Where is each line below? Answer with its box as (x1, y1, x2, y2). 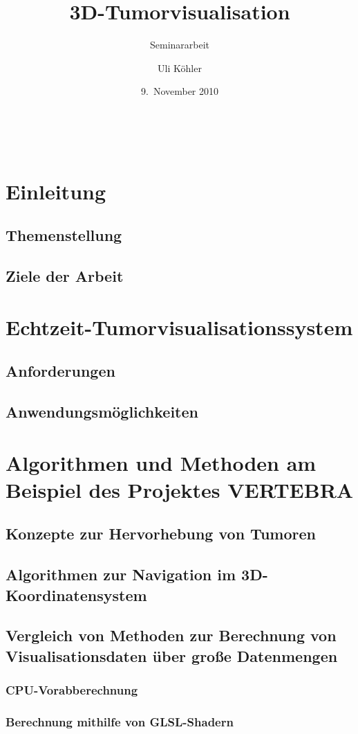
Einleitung (6, 177, 106, 205)
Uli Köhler (158, 60, 202, 75)
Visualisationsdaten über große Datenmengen (6, 645, 338, 666)
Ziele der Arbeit (6, 265, 124, 287)
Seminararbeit (149, 37, 210, 52)
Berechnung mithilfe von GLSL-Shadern (6, 713, 234, 730)
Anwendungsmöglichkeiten (6, 400, 198, 422)
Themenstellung (6, 224, 122, 246)
